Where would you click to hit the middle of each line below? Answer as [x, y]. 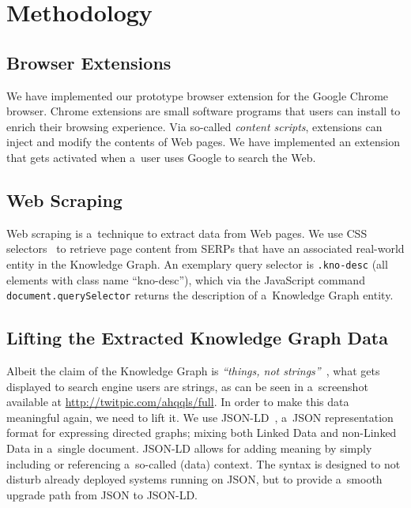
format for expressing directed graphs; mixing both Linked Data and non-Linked [202, 433]
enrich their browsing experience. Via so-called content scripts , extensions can [194, 126]
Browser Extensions [89, 62]
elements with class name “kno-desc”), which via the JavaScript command [186, 279]
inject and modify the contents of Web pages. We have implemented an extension [203, 142]
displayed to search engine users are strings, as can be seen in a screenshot [187, 386]
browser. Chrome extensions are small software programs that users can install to [204, 111]
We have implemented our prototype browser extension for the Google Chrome [198, 95]
